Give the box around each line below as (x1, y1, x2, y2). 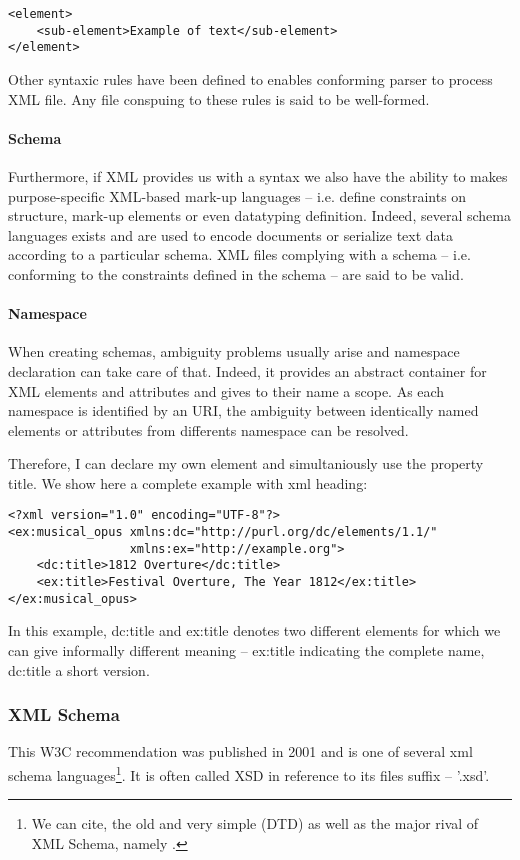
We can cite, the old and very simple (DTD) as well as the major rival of (31, 813, 479, 834)
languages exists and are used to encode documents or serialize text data (8, 224, 454, 245)
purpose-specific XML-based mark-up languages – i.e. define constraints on (8, 185, 467, 206)
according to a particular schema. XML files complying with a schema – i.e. (8, 244, 471, 265)
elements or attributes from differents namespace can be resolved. (8, 419, 409, 440)
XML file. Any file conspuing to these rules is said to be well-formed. (8, 88, 430, 109)
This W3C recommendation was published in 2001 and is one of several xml (8, 741, 473, 762)
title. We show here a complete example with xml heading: (8, 472, 368, 493)
